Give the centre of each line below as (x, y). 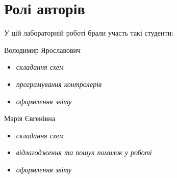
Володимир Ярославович (43, 50)
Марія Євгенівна (30, 118)
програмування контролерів (59, 84)
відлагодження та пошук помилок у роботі (84, 152)
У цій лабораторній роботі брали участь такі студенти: (89, 33)
